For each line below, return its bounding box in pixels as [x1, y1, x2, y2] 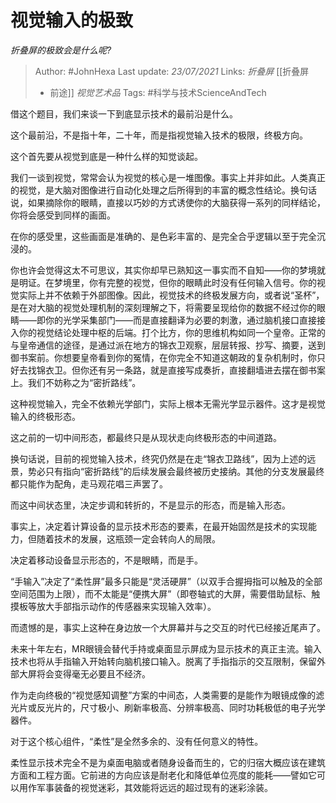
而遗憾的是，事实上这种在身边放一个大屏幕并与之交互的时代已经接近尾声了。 [10, 621, 326, 633]
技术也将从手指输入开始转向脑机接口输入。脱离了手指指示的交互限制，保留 [10, 655, 317, 667]
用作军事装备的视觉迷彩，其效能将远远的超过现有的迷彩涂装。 [18, 781, 273, 793]
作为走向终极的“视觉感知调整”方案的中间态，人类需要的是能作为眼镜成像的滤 [10, 689, 325, 701]
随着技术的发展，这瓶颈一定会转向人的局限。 [36, 532, 221, 545]
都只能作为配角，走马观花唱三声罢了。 [10, 477, 168, 490]
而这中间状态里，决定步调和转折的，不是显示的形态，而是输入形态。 [10, 499, 291, 511]
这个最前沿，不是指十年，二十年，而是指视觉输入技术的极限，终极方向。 [10, 129, 308, 141]
